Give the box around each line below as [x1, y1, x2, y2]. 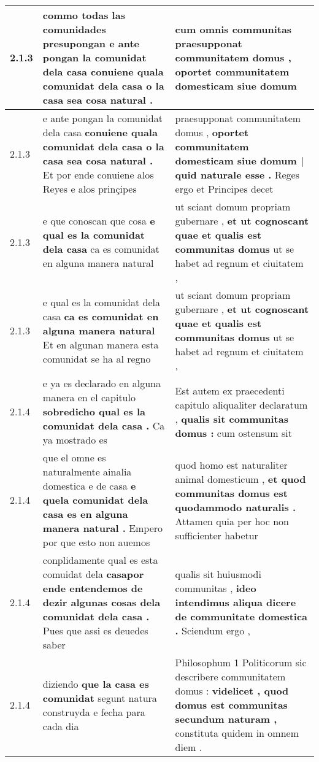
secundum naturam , [175, 712, 277, 726]
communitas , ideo [175, 581, 256, 595]
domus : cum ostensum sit [175, 425, 292, 440]
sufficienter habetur [175, 528, 258, 542]
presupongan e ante [42, 36, 140, 50]
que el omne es [42, 450, 106, 464]
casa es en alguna [42, 507, 128, 521]
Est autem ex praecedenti [175, 383, 285, 398]
